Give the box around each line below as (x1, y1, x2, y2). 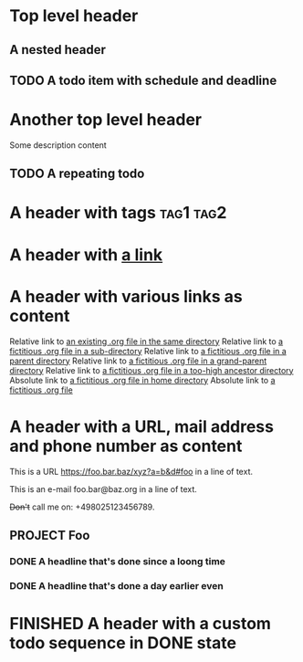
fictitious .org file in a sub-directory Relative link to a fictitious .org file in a (9, 345, 287, 356)
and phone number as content (9, 436, 243, 457)
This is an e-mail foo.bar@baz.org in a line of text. (9, 483, 198, 494)
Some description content (9, 139, 107, 151)
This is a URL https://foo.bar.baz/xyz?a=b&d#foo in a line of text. (9, 466, 254, 477)
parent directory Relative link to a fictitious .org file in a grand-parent (9, 355, 267, 366)
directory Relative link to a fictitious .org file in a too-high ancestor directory (9, 364, 294, 375)
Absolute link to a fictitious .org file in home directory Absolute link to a (9, 374, 276, 385)
